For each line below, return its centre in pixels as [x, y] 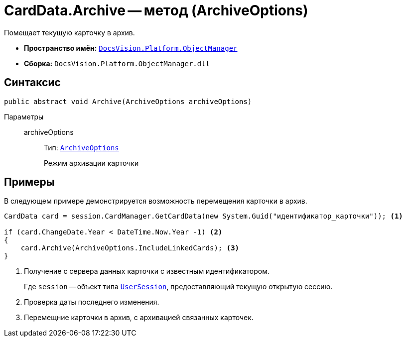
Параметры [24, 116]
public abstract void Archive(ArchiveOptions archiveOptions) [128, 101]
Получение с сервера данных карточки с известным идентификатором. [147, 271]
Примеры [29, 182]
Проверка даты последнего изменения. [92, 302]
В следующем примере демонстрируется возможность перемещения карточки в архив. [156, 201]
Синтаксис [32, 83]
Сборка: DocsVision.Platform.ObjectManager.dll [117, 63]
